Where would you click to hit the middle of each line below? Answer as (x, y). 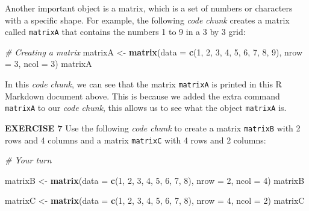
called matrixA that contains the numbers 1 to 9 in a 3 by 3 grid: (125, 32)
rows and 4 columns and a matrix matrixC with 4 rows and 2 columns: (136, 140)
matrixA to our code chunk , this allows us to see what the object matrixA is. (146, 108)
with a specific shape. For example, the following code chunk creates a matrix (147, 20)
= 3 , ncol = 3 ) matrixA (48, 64)
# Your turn (28, 160)
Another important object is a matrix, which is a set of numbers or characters (149, 8)
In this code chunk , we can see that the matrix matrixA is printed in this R (143, 84)
